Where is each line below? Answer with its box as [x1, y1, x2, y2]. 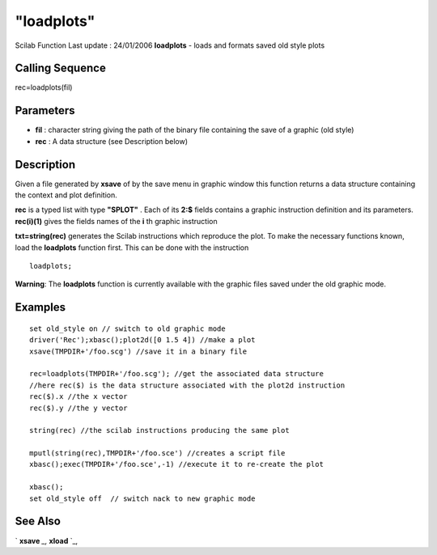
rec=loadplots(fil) [15, 83, 73, 92]
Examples [15, 300, 66, 315]
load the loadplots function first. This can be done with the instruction [15, 243, 249, 252]
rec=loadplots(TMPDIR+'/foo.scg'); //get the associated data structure [29, 369, 324, 379]
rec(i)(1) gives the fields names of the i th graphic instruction [15, 216, 218, 226]
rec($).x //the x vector [29, 392, 128, 401]
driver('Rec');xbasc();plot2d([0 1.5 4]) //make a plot [29, 336, 256, 345]
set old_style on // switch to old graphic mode [29, 324, 226, 333]
